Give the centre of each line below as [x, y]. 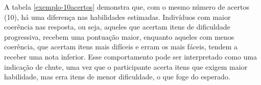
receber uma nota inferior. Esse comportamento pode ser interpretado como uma [130, 56]
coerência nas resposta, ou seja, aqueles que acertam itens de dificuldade [117, 27]
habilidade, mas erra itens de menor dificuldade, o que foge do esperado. [117, 77]
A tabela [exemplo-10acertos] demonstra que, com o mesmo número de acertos [127, 7]
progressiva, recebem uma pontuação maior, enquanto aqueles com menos [119, 36]
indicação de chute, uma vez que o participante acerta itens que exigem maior [126, 66]
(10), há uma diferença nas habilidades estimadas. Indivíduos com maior [117, 17]
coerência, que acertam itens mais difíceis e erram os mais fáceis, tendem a [121, 47]
